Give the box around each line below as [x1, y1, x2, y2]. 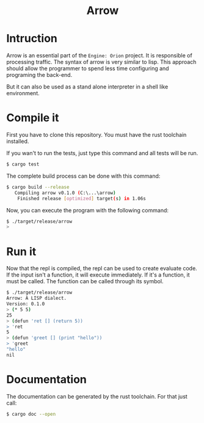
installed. [6, 138, 29, 145]
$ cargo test [6, 161, 40, 168]
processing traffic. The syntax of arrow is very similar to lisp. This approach [6, 59, 197, 66]
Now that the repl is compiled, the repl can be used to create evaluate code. [6, 265, 197, 272]
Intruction [6, 32, 58, 46]
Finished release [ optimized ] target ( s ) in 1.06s [17, 195, 147, 201]
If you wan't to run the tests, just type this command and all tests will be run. [6, 150, 199, 157]
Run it [6, 245, 37, 258]
